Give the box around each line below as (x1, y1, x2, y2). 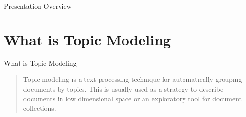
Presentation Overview (4, 1, 72, 11)
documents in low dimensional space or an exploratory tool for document (23, 93, 242, 103)
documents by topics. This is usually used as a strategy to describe (23, 83, 224, 94)
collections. (23, 103, 56, 113)
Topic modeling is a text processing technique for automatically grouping (23, 74, 242, 84)
